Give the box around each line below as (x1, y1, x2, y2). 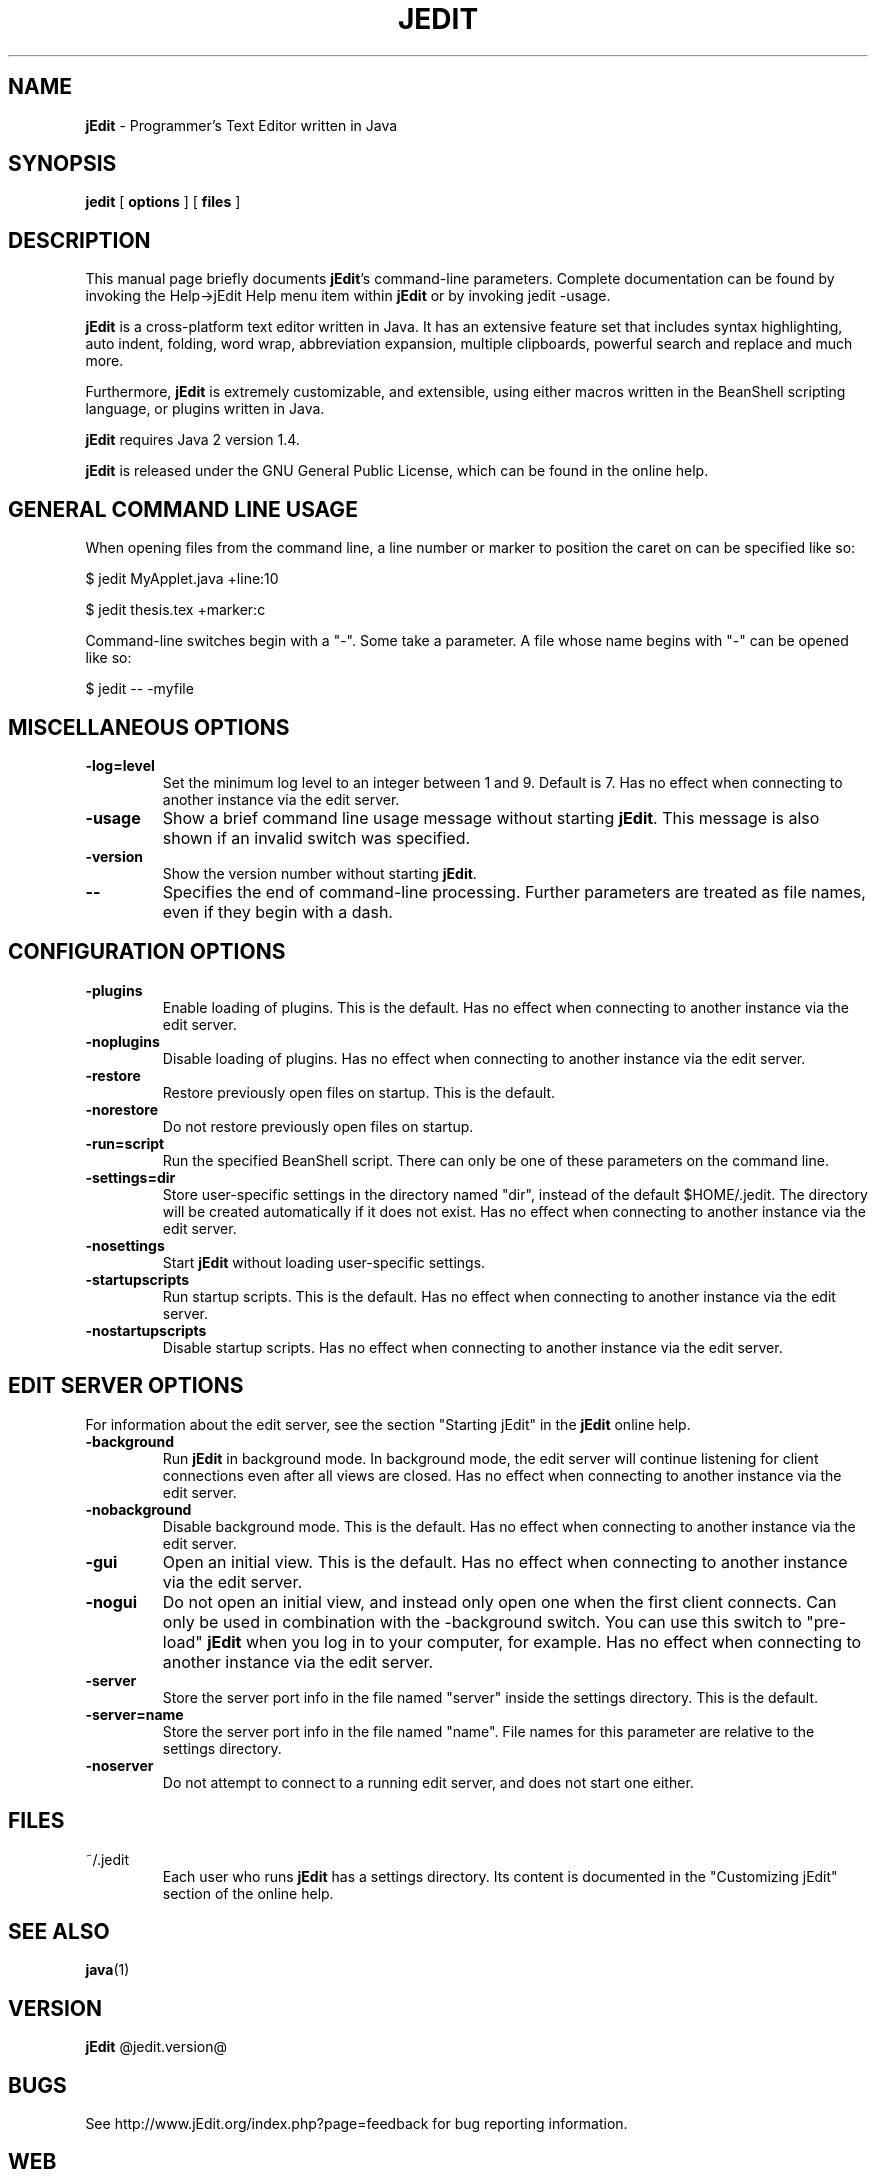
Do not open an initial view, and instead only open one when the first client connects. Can (162, 1591, 837, 1612)
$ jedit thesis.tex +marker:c (85, 601, 266, 619)
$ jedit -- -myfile (85, 680, 194, 698)
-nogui (85, 1591, 138, 1612)
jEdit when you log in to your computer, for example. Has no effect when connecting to (207, 1631, 862, 1652)
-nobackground (85, 1500, 192, 1518)
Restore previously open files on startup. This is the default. (162, 1083, 556, 1101)
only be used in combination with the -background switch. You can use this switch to (162, 1611, 802, 1632)
